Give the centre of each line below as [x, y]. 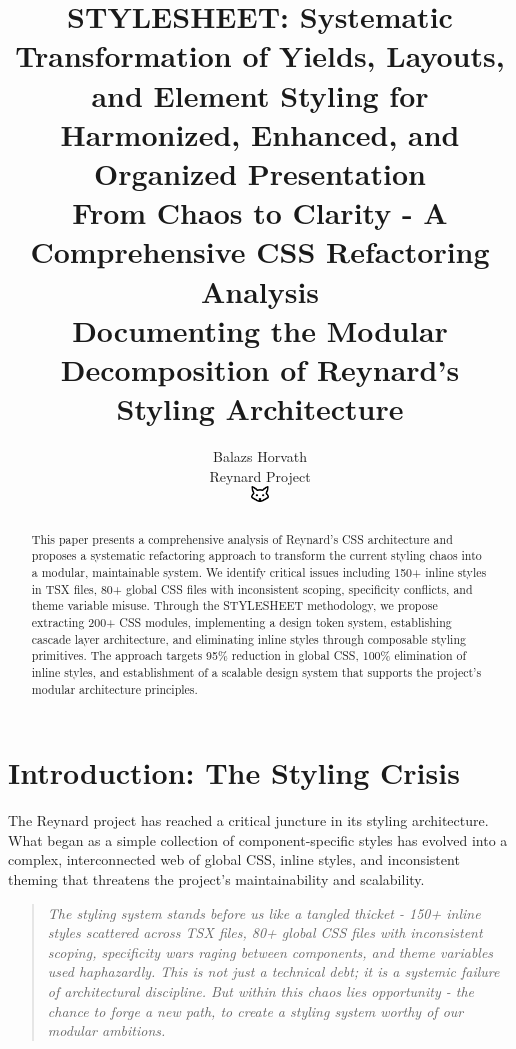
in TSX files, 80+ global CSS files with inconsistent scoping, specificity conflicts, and [252, 588]
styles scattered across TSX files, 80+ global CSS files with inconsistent [265, 932]
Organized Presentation [260, 172]
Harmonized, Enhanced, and [260, 133]
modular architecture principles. [114, 688]
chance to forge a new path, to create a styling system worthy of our [255, 1010]
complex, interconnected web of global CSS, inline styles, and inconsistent [234, 859]
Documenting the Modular [260, 329]
